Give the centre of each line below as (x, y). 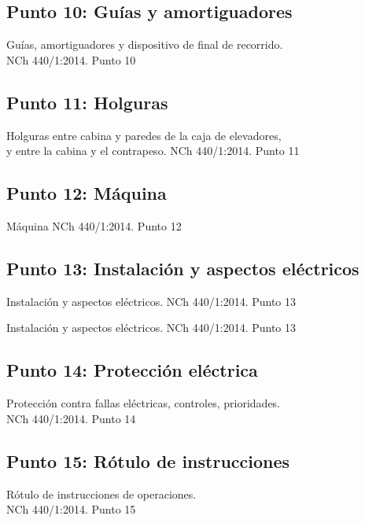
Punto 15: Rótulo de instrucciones (148, 460)
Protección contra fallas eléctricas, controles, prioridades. (144, 403)
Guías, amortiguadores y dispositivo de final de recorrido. (145, 44)
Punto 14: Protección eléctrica (132, 370)
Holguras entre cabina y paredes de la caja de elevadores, (144, 135)
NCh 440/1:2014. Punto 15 (71, 509)
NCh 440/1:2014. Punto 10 (71, 59)
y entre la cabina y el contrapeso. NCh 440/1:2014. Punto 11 (153, 151)
